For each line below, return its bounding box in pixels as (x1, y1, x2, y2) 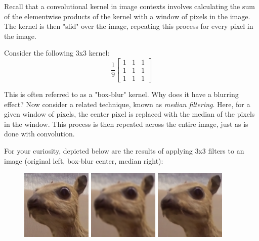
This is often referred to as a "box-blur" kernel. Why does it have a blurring (4, 89, 239, 100)
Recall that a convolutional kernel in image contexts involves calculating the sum (4, 1, 255, 11)
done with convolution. (4, 128, 75, 139)
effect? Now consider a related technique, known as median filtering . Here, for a (4, 99, 250, 109)
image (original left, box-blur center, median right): (4, 155, 163, 166)
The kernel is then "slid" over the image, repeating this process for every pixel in (4, 21, 253, 31)
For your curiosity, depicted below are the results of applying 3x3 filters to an (4, 146, 244, 156)
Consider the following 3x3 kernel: (4, 47, 110, 58)
